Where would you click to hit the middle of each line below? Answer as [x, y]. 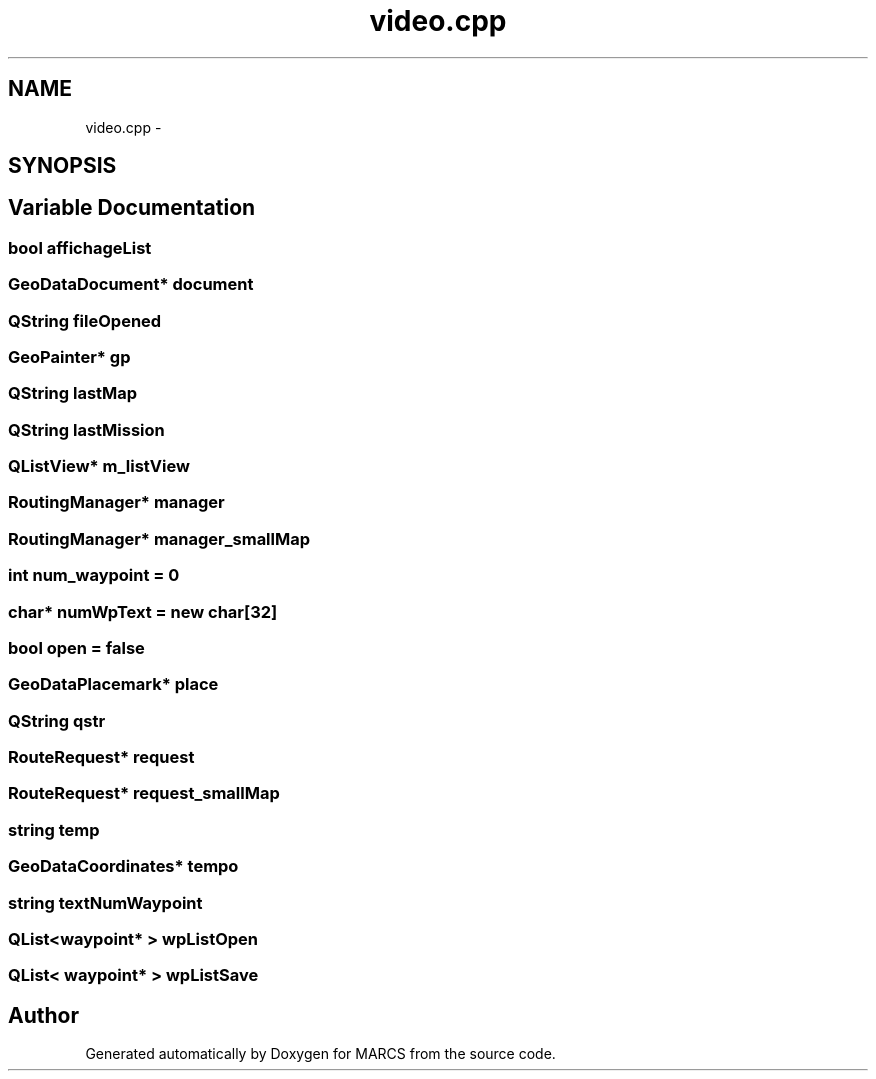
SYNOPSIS [62, 166]
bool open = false [76, 647]
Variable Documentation [132, 208]
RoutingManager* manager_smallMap [159, 538]
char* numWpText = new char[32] [143, 611]
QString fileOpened [85, 320]
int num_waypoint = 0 [94, 575]
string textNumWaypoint [105, 902]
